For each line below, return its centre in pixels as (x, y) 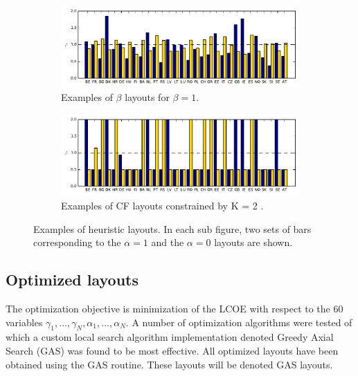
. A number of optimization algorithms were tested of (239, 322)
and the (168, 242)
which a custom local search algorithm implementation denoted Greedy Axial (170, 337)
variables (24, 322)
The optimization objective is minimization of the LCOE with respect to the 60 (174, 309)
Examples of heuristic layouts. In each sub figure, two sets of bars (172, 228)
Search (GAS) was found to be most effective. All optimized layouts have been (172, 350)
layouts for (147, 97)
